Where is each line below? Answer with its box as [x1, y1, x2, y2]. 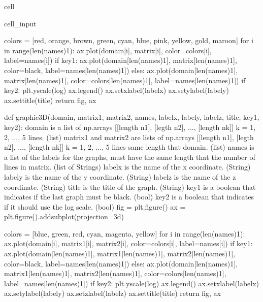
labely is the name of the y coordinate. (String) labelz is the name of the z [4, 171, 236, 182]
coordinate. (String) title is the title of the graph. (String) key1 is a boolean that [4, 181, 256, 192]
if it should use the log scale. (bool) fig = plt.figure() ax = [4, 201, 186, 212]
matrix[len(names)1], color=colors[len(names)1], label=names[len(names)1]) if [4, 75, 246, 85]
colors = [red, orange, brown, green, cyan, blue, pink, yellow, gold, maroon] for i [4, 35, 253, 46]
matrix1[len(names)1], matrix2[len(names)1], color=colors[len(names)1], [4, 268, 226, 279]
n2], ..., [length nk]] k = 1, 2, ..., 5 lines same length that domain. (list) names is [4, 142, 254, 152]
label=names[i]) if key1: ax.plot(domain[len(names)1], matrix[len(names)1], [4, 55, 237, 65]
